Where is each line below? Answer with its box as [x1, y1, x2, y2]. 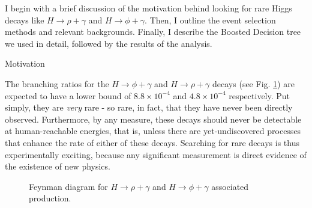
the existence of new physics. [5, 160, 110, 173]
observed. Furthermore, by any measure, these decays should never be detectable [5, 112, 302, 125]
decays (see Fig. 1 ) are [212, 77, 295, 90]
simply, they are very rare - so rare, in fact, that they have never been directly [5, 101, 293, 114]
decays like [5, 13, 44, 26]
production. [29, 192, 71, 204]
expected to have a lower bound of [5, 89, 131, 102]
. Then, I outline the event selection [145, 13, 276, 26]
